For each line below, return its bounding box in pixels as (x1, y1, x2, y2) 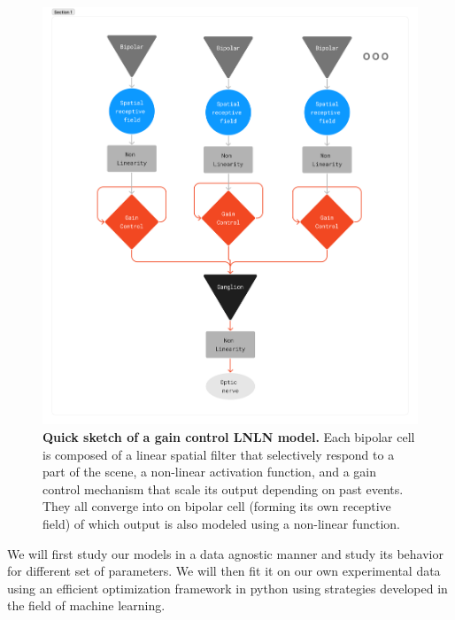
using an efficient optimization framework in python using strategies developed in (7, 578, 448, 597)
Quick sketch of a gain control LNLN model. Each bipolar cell (42, 428, 415, 446)
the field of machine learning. (7, 596, 166, 615)
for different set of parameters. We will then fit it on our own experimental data (7, 562, 441, 580)
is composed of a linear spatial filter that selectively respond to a (42, 445, 395, 463)
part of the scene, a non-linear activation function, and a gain (42, 462, 377, 481)
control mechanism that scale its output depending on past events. (42, 479, 404, 498)
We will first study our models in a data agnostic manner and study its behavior (7, 544, 443, 562)
